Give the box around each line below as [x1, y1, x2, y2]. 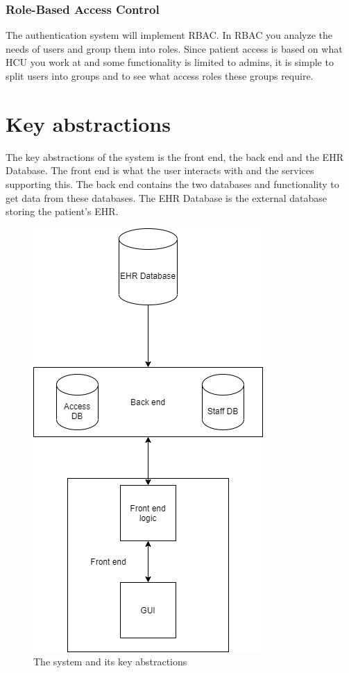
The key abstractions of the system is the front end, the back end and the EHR [6, 149, 343, 164]
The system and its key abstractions [33, 654, 187, 669]
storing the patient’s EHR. [6, 204, 119, 219]
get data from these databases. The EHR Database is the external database [6, 190, 327, 205]
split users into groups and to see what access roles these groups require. [6, 69, 314, 83]
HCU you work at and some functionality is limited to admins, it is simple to [6, 55, 334, 69]
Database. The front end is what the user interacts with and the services [6, 163, 314, 178]
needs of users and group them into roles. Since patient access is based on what [6, 41, 343, 56]
